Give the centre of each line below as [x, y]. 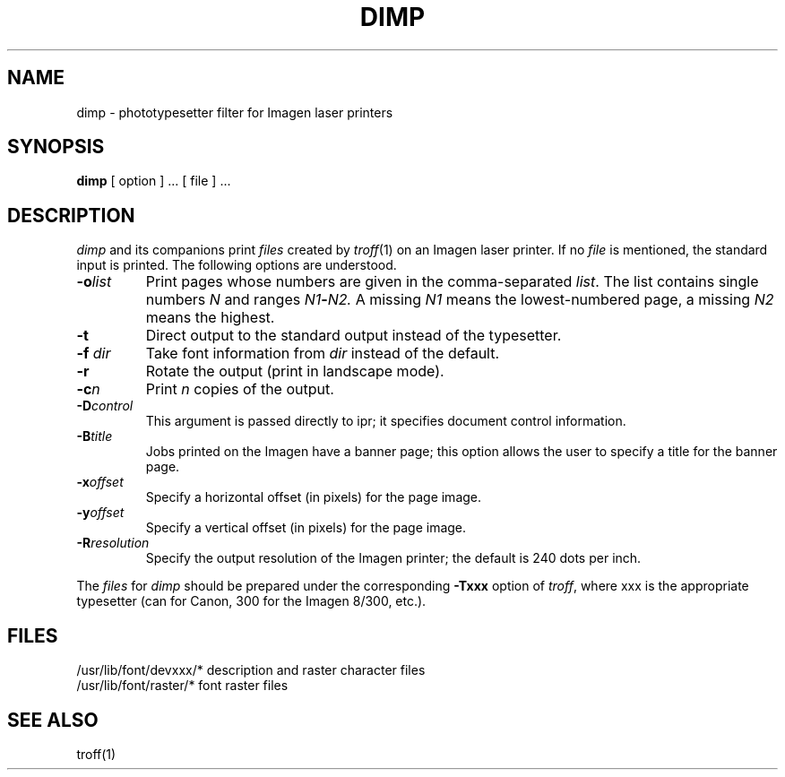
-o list [94, 282]
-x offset [100, 482]
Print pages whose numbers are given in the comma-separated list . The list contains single [452, 282]
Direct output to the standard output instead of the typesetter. [354, 336]
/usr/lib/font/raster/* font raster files [182, 686]
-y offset [100, 513]
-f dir [94, 354]
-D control [105, 406]
